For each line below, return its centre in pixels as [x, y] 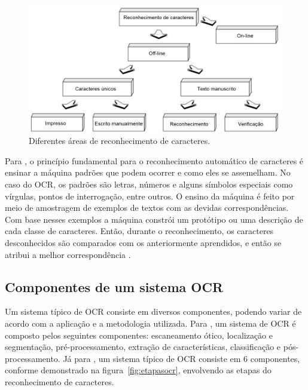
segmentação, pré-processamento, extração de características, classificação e [143, 347]
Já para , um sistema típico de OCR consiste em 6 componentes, [182, 358]
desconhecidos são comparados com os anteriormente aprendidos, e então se [143, 242]
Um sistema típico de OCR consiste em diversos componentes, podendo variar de [153, 311]
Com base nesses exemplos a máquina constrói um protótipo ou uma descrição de [154, 219]
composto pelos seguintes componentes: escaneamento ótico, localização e [139, 335]
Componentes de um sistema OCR [114, 286]
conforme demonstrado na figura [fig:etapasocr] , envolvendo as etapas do [138, 370]
